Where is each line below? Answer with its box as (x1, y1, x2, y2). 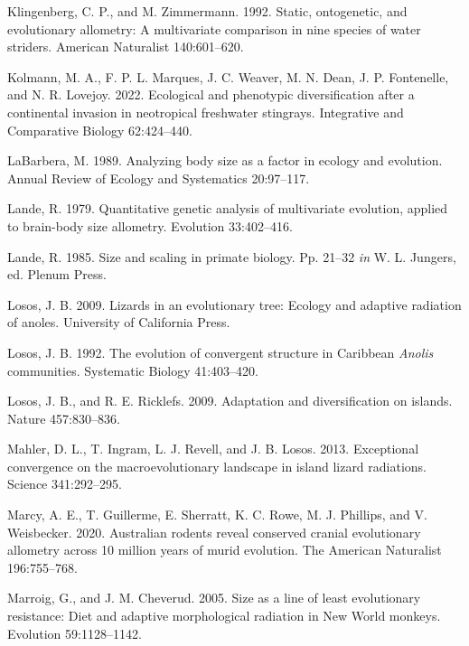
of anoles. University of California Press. (7, 313, 230, 332)
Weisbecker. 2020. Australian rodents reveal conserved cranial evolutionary (7, 522, 421, 541)
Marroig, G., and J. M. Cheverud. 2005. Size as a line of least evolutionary (7, 588, 421, 607)
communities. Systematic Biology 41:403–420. (7, 360, 258, 379)
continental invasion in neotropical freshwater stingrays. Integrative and (7, 102, 404, 121)
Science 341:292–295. (7, 474, 122, 493)
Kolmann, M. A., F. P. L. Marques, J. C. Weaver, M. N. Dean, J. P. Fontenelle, (7, 67, 449, 86)
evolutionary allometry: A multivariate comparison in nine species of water (7, 19, 421, 38)
